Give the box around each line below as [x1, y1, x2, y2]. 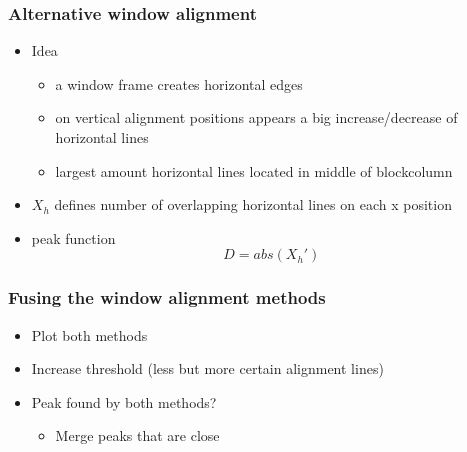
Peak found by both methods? [31, 391, 217, 412]
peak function [31, 227, 116, 248]
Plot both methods [31, 324, 148, 345]
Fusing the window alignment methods [8, 285, 326, 310]
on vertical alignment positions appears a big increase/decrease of [55, 107, 458, 128]
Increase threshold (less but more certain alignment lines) [31, 358, 384, 379]
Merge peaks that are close [55, 425, 220, 446]
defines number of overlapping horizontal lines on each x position [54, 194, 452, 215]
